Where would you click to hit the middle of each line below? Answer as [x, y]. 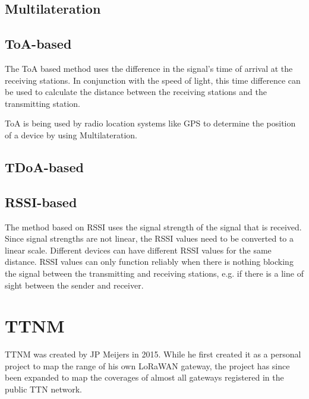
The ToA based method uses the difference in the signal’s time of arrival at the [149, 68]
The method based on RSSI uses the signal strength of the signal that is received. [153, 227]
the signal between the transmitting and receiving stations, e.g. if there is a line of [154, 273]
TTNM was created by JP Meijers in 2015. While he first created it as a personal [153, 354]
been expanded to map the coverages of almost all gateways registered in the [144, 377]
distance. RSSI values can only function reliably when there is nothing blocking [149, 262]
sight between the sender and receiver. [74, 285]
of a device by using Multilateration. [71, 134]
